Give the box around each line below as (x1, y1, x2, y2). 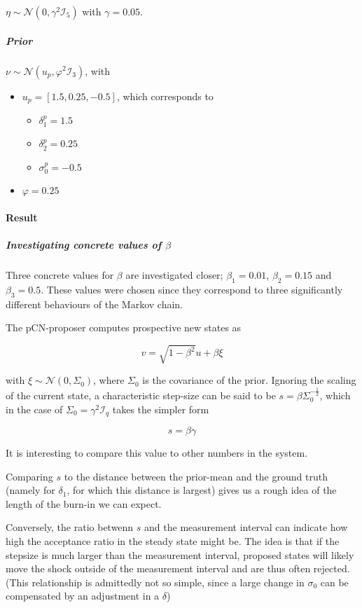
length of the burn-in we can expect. (6, 496, 162, 511)
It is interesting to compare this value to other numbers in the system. (6, 445, 308, 460)
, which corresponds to (116, 88, 214, 103)
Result (6, 209, 38, 224)
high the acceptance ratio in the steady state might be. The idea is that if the (6, 534, 340, 548)
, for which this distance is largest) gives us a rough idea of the (67, 483, 337, 497)
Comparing (6, 469, 53, 483)
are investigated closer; (125, 268, 223, 282)
